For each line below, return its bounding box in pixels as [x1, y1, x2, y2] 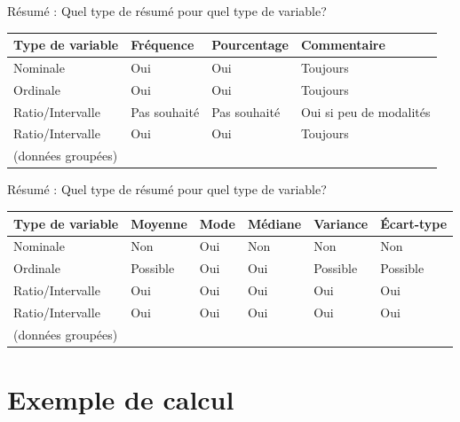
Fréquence [131, 35, 194, 54]
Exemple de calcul [7, 381, 234, 417]
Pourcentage [211, 35, 289, 54]
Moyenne [131, 214, 187, 232]
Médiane [247, 214, 302, 232]
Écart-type [380, 214, 448, 232]
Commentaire [300, 35, 385, 54]
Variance [313, 214, 369, 232]
